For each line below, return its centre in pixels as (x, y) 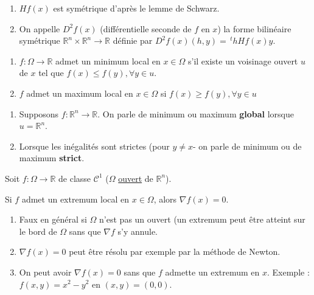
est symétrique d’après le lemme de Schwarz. (136, 8)
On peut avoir (45, 272)
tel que (51, 73)
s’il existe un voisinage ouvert (243, 61)
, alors (165, 199)
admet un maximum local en (80, 93)
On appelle (40, 28)
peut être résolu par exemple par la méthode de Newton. (175, 252)
